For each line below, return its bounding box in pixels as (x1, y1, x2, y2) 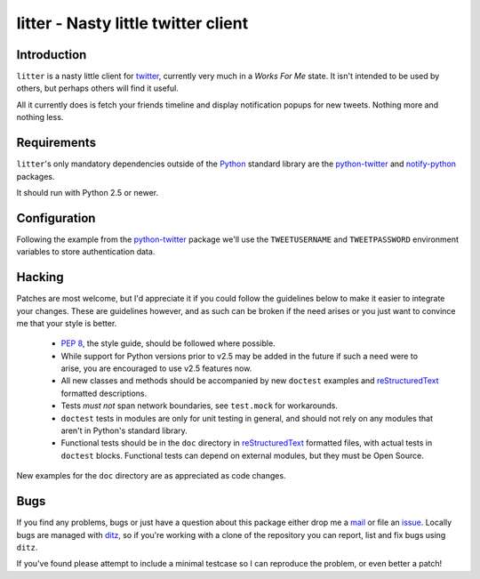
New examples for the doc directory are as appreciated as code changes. (16, 470, 286, 481)
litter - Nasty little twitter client (16, 13, 249, 33)
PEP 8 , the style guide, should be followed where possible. (60, 338, 276, 349)
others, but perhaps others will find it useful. (16, 83, 180, 93)
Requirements (16, 135, 97, 150)
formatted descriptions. (60, 388, 148, 398)
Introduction (16, 47, 87, 62)
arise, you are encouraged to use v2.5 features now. (60, 363, 252, 374)
